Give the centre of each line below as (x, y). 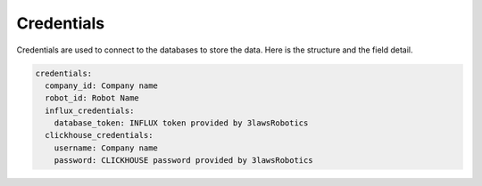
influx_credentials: (90, 110)
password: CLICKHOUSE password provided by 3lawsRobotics (183, 161)
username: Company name (106, 148)
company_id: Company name (101, 85)
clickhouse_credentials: (99, 135)
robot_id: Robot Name (92, 98)
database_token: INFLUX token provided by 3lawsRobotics (181, 123)
